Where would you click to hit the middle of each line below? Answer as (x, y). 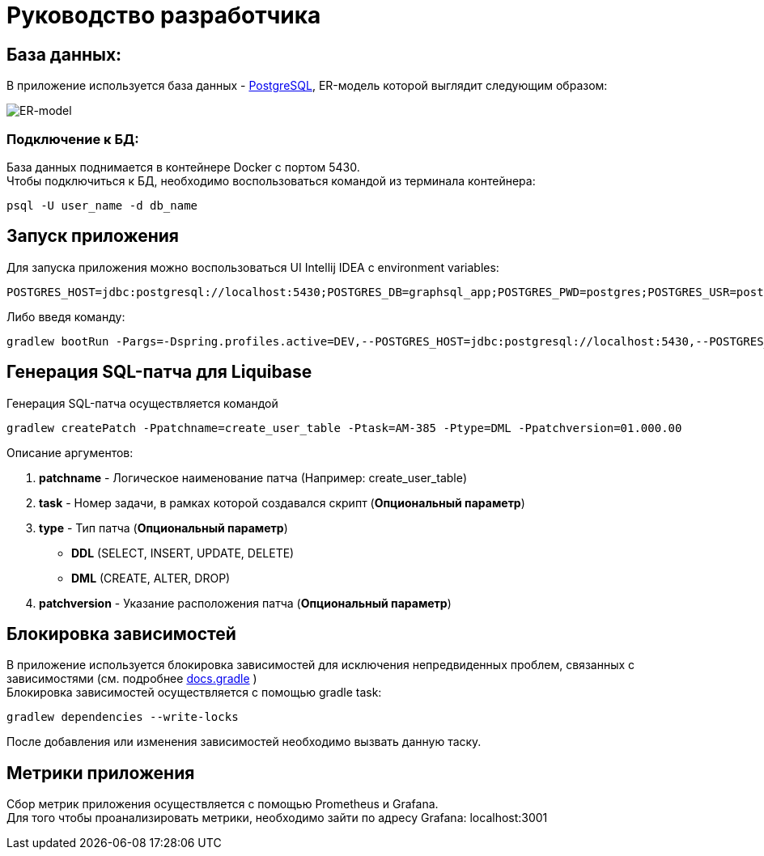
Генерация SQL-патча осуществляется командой (142, 403)
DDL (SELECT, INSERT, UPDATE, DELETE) (183, 553)
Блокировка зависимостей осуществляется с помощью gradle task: (194, 693)
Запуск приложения (93, 236)
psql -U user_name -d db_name (102, 205)
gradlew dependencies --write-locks (123, 717)
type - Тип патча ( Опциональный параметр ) (163, 528)
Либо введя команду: (66, 316)
